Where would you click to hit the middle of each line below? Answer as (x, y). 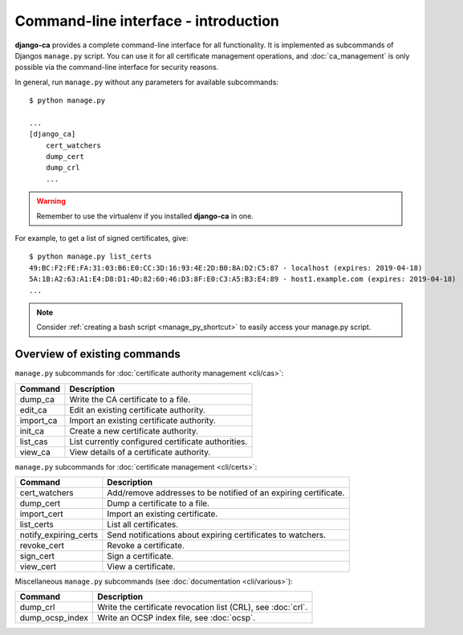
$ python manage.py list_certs (91, 256)
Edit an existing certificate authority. (138, 409)
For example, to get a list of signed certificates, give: (102, 238)
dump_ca (37, 399)
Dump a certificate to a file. (158, 503)
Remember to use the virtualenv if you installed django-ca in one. (145, 216)
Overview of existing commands (97, 354)
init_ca (32, 431)
